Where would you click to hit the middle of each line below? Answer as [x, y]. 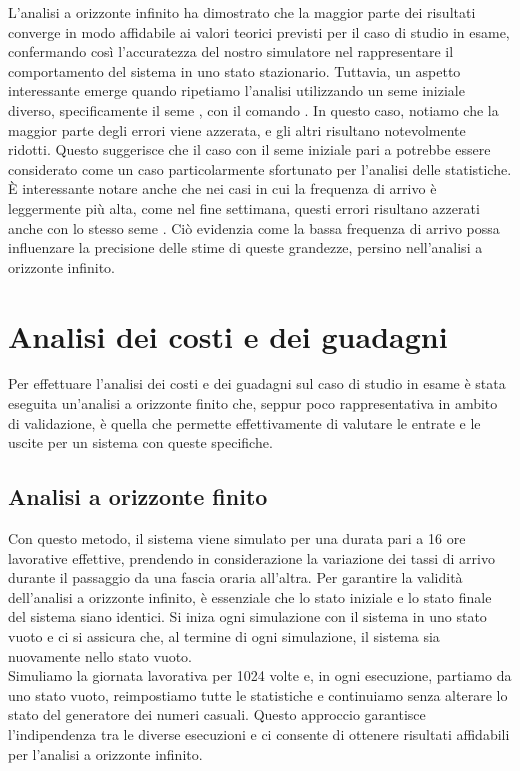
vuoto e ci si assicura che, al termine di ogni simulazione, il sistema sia [224, 635]
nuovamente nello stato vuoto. [100, 655]
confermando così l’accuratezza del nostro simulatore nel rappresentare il [231, 51]
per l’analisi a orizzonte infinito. [105, 753]
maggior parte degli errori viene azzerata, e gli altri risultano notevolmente [237, 129]
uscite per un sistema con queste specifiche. [140, 442]
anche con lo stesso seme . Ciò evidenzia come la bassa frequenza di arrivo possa [254, 227]
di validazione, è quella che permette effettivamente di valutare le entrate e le [244, 422]
